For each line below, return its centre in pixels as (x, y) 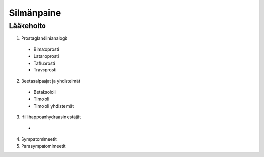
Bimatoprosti (46, 49)
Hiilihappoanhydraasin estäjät (51, 117)
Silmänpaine (35, 13)
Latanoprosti (46, 56)
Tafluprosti (44, 63)
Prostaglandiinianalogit (44, 38)
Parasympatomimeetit (43, 146)
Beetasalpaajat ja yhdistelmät (51, 81)
